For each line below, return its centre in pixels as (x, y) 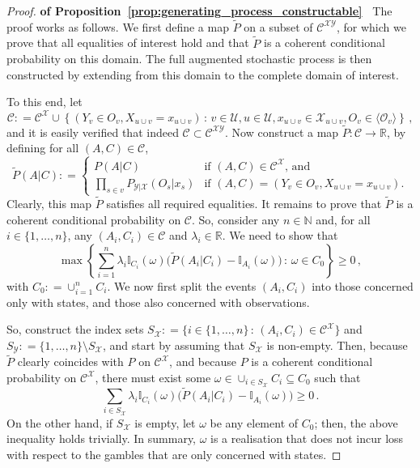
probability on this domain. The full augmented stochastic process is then (189, 59)
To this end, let (45, 102)
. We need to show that (280, 235)
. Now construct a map (282, 132)
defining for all (43, 148)
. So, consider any (236, 219)
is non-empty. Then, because (337, 345)
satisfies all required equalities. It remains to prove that (244, 203)
